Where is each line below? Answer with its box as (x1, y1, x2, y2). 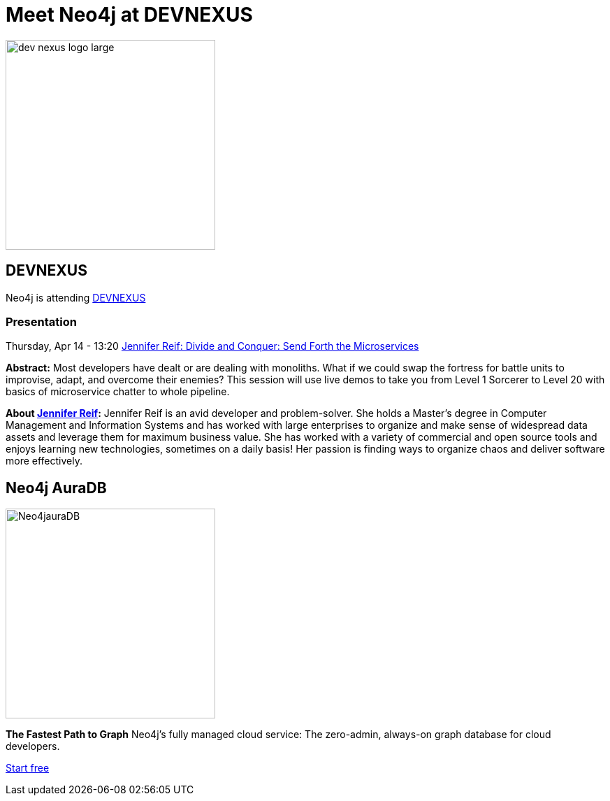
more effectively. (6, 455, 82, 467)
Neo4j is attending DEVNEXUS (6, 291, 146, 304)
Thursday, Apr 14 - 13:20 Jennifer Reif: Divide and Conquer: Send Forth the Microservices (6, 340, 419, 353)
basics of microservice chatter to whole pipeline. (6, 385, 230, 398)
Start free (6, 762, 50, 774)
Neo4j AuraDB (6, 479, 107, 497)
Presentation (6, 314, 77, 329)
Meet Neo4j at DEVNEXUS (6, 3, 253, 27)
